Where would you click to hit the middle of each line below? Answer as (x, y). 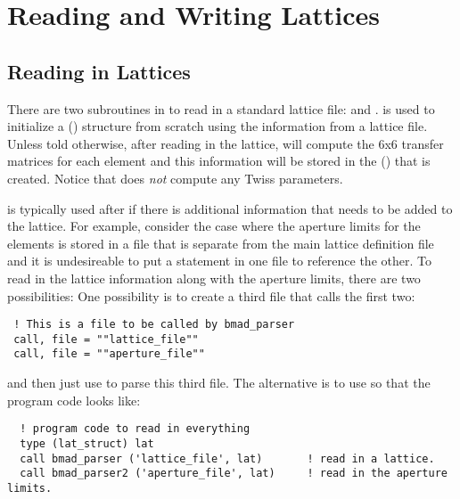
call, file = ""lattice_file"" (106, 339)
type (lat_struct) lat (87, 443)
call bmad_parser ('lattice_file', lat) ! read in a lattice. (227, 458)
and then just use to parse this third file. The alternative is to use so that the (219, 383)
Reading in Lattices (99, 71)
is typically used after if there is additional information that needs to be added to (230, 208)
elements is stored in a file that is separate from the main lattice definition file (221, 243)
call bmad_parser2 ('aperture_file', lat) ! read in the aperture (234, 474)
